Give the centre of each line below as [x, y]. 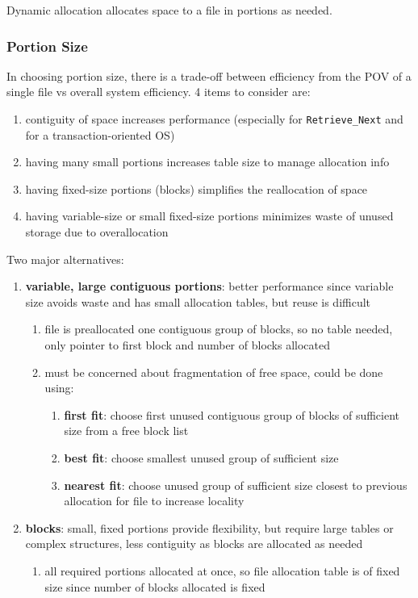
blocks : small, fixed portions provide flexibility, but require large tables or [209, 527]
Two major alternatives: [65, 259]
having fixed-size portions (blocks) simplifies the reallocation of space [196, 188]
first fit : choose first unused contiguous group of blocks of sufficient [232, 414]
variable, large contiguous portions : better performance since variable [209, 286]
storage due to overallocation [97, 232]
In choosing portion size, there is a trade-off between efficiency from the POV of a [209, 75]
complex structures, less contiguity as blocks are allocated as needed [194, 544]
